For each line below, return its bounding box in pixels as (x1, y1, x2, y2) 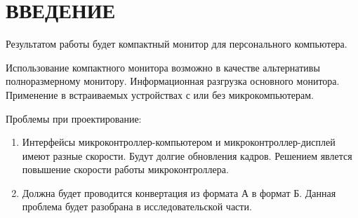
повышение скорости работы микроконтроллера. (22, 162, 229, 177)
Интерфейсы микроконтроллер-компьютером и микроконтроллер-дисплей (22, 135, 336, 149)
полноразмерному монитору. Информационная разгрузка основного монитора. (6, 74, 340, 88)
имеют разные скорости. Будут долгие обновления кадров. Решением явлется (22, 148, 352, 163)
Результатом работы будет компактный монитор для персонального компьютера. (6, 36, 347, 51)
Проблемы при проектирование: (6, 111, 142, 125)
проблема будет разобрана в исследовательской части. (22, 199, 252, 214)
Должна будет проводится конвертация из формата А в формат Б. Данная (22, 185, 336, 200)
